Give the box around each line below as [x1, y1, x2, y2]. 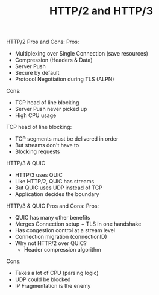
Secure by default [14, 69, 60, 77]
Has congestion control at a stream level [14, 227, 116, 234]
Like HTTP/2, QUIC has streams [14, 178, 95, 185]
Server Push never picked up [14, 106, 87, 113]
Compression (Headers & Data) [14, 56, 93, 64]
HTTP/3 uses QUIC [14, 171, 63, 179]
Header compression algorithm [23, 246, 101, 253]
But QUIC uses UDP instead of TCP [14, 184, 102, 191]
